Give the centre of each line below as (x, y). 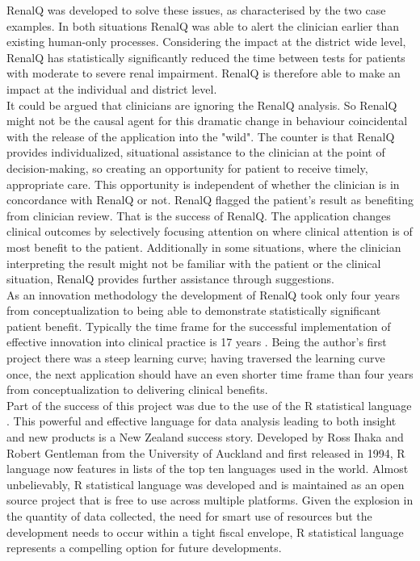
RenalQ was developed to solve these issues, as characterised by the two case (196, 10)
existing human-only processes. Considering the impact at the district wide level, (206, 42)
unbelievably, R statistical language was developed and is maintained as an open (206, 484)
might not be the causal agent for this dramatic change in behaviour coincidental (207, 121)
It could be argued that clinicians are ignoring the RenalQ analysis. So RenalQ (202, 105)
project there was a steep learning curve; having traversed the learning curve (196, 358)
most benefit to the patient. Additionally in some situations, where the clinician (204, 247)
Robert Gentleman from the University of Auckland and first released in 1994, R (206, 452)
